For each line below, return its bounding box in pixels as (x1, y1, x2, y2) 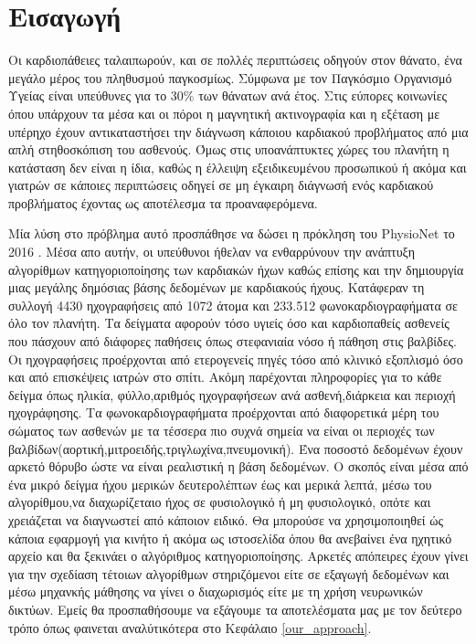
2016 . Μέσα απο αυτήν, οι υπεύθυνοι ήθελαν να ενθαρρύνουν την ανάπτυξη (8, 242, 416, 261)
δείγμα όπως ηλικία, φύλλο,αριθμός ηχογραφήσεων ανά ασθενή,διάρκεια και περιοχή (8, 385, 456, 404)
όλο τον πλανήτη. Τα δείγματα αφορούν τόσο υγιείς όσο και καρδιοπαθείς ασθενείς (8, 313, 450, 333)
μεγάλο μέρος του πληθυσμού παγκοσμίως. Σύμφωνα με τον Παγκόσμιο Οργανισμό (8, 68, 452, 87)
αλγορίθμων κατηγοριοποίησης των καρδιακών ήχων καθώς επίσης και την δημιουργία (8, 259, 464, 279)
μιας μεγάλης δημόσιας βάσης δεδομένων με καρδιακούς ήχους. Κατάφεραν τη (8, 278, 425, 297)
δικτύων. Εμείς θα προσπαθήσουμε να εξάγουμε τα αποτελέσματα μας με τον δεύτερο (8, 599, 462, 618)
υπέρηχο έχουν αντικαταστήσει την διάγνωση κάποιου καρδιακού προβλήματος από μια (8, 121, 469, 141)
